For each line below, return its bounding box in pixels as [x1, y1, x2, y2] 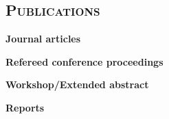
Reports [5, 100, 45, 114]
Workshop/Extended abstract [5, 77, 149, 92]
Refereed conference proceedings [5, 54, 164, 68]
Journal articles [5, 31, 81, 46]
